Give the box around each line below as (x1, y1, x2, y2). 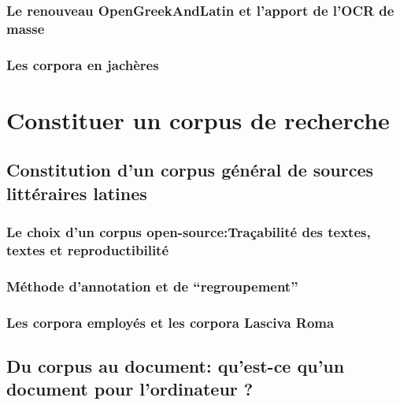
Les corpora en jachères (6, 54, 159, 74)
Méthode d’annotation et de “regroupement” (6, 276, 298, 295)
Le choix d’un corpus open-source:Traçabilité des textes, (6, 222, 371, 242)
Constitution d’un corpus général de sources (6, 158, 374, 182)
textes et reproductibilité (6, 240, 169, 259)
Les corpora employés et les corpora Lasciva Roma (6, 312, 335, 332)
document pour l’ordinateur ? (6, 377, 254, 401)
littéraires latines (6, 180, 147, 205)
